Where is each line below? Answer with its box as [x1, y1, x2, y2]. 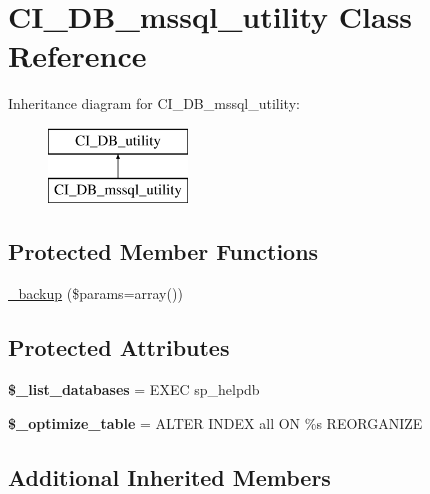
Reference [8, 35, 147, 76]
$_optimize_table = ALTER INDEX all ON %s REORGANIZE [8, 412, 423, 433]
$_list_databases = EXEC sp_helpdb [8, 379, 260, 400]
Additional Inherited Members [8, 461, 331, 492]
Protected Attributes [8, 332, 230, 363]
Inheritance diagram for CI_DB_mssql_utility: [8, 93, 300, 114]
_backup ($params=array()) [8, 283, 183, 304]
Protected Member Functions [8, 236, 319, 267]
